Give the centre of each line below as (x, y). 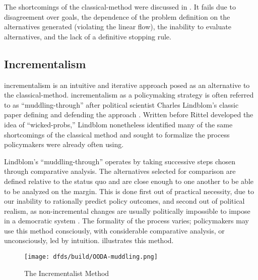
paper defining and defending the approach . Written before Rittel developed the (129, 114)
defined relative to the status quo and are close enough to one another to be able (129, 181)
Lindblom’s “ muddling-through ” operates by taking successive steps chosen (120, 161)
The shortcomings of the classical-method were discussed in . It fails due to (120, 7)
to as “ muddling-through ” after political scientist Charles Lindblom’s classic (121, 104)
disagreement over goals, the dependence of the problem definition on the (117, 16)
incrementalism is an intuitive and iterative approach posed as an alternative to (127, 85)
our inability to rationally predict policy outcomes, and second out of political (124, 201)
